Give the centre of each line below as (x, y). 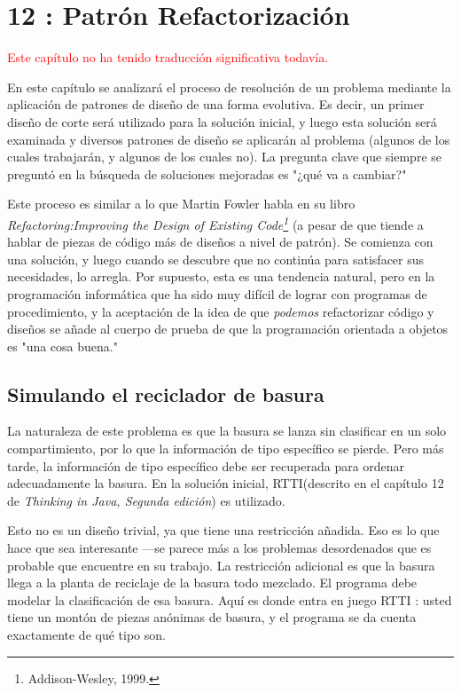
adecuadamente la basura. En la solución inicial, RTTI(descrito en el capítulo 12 (226, 483)
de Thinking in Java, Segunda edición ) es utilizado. (146, 500)
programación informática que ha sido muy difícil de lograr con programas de (217, 293)
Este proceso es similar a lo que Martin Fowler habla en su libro (181, 204)
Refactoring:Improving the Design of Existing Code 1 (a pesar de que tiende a (215, 223)
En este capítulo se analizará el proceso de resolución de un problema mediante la (229, 87)
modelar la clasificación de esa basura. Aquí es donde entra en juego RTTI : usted (230, 599)
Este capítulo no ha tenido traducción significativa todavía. (168, 57)
